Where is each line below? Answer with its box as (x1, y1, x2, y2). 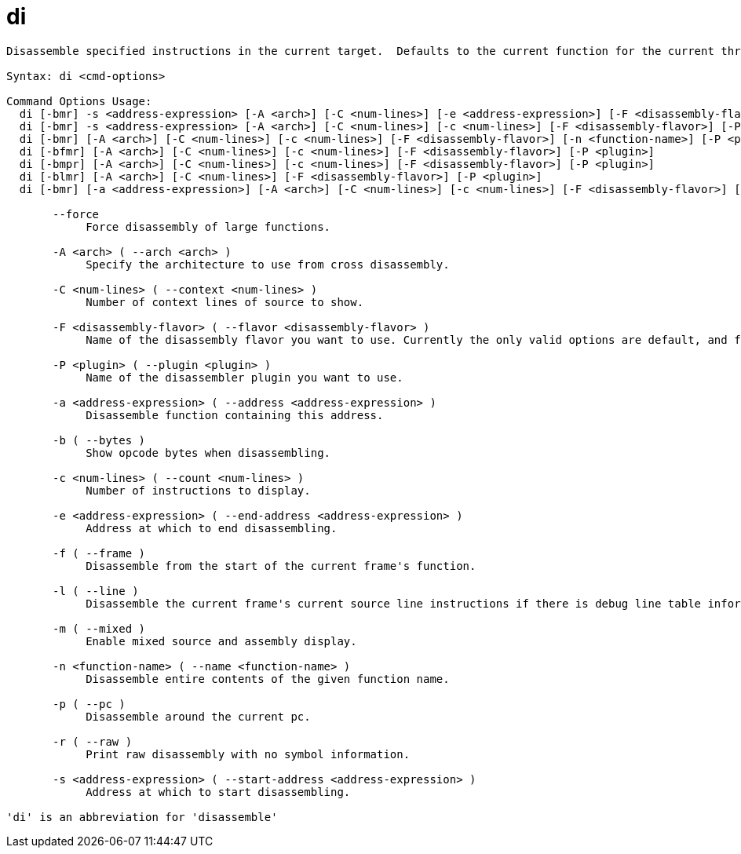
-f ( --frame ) (53, 546, 146, 560)
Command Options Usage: (6, 94, 152, 108)
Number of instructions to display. (86, 484, 311, 497)
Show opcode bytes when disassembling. (86, 446, 331, 459)
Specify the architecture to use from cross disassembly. (86, 257, 450, 271)
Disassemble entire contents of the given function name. (86, 672, 450, 685)
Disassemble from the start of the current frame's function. (86, 559, 476, 572)
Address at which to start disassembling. (86, 785, 351, 798)
